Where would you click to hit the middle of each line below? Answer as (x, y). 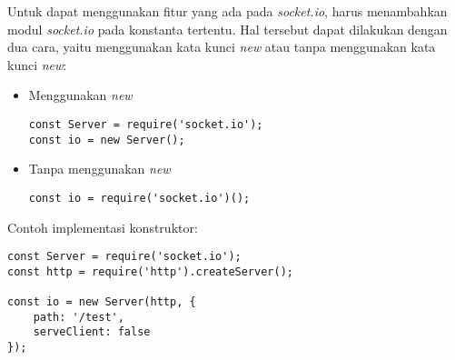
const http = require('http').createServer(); (150, 271)
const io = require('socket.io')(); (139, 198)
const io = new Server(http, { (102, 302)
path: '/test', (79, 317)
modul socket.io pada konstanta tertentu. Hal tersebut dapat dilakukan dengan (227, 29)
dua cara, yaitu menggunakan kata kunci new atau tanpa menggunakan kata (222, 47)
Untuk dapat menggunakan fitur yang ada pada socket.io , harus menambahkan (227, 11)
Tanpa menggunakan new (99, 169)
